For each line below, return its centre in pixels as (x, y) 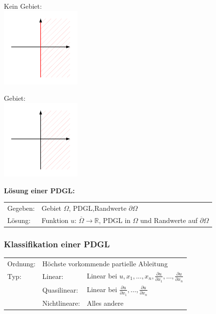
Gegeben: (21, 208)
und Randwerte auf (169, 220)
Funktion (55, 220)
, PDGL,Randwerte (98, 208)
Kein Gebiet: (23, 6)
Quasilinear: (60, 290)
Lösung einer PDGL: (39, 190)
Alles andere (105, 303)
